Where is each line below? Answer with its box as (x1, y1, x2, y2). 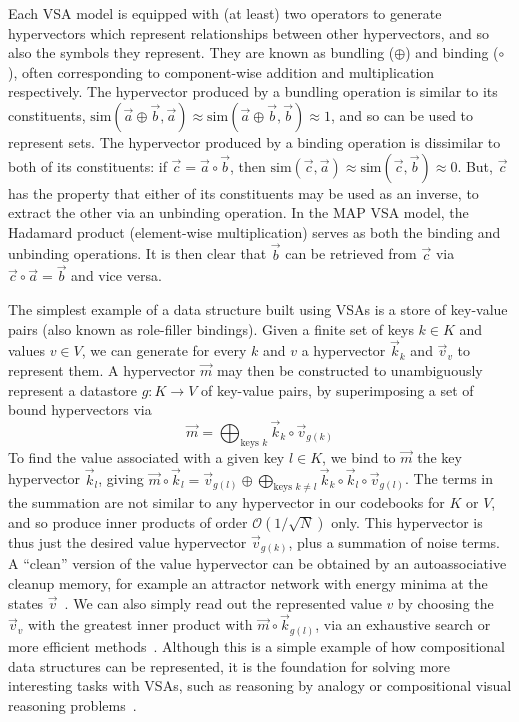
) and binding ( (405, 42, 499, 63)
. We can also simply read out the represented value (64, 592, 382, 613)
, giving (98, 468, 144, 489)
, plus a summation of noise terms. (288, 531, 500, 552)
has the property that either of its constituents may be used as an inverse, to (8, 182, 479, 203)
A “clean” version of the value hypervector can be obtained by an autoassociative (8, 553, 507, 574)
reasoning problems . (8, 694, 137, 715)
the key (417, 446, 462, 467)
